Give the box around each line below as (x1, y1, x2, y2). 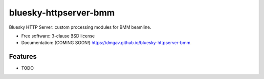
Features (9, 52, 37, 61)
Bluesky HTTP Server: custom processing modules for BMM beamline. (9, 24, 152, 30)
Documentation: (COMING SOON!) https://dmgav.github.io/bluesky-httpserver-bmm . (21, 40, 192, 46)
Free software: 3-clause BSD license (21, 33, 95, 39)
